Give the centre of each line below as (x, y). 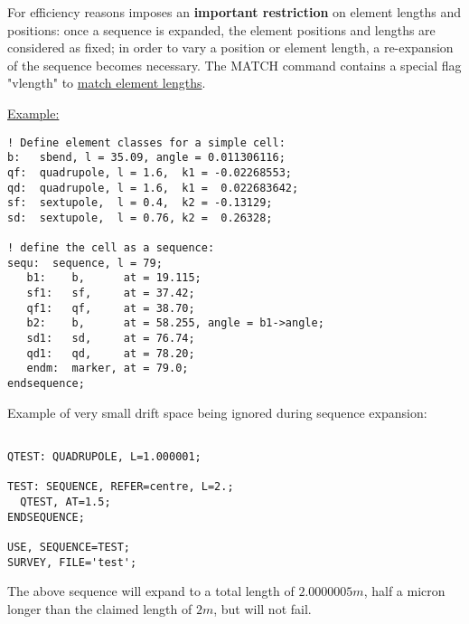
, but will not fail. (263, 608)
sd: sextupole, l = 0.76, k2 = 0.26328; (140, 217)
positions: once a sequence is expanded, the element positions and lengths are (221, 29)
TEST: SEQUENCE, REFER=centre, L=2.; (121, 487)
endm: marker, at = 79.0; (108, 369)
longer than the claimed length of (100, 608)
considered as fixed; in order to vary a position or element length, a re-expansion (230, 47)
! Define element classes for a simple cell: (146, 142)
